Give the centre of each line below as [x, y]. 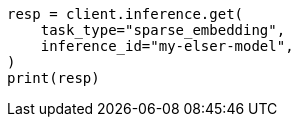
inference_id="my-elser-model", [167, 46]
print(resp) [53, 78]
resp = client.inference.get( [125, 14]
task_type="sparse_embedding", [163, 30]
